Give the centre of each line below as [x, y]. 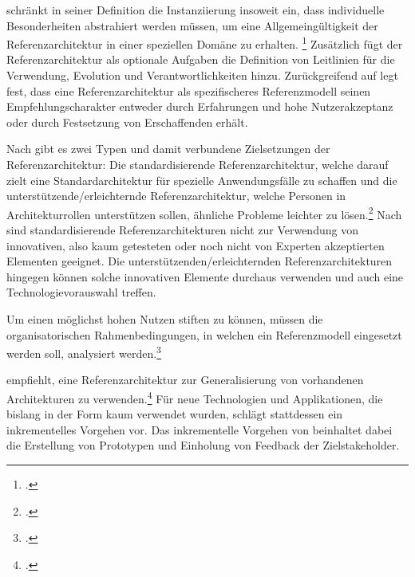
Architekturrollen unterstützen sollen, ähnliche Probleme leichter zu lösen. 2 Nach [204, 213]
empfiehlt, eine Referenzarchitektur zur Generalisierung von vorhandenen [185, 380]
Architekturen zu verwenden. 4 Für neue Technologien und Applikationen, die [195, 397]
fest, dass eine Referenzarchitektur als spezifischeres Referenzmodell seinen [189, 90]
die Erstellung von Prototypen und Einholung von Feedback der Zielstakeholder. [203, 445]
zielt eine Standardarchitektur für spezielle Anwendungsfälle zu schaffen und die [202, 180]
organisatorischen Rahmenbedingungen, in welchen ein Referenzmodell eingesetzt [204, 334]
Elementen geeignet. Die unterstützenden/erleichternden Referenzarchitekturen [200, 261]
